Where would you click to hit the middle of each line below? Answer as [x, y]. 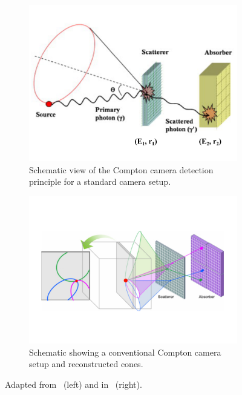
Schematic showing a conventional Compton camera [125, 352]
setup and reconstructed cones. [86, 364]
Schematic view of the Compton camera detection [121, 169]
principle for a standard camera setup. [100, 181]
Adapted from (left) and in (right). [74, 384]
